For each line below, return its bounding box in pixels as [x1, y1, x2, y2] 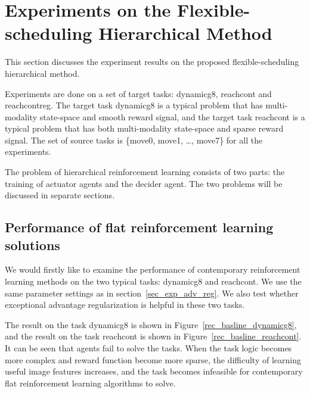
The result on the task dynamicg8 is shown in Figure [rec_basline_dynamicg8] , [5, 318, 297, 330]
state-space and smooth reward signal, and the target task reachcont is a [39, 110, 305, 123]
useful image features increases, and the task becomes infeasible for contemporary [5, 365, 303, 378]
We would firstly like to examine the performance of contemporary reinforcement [5, 263, 300, 276]
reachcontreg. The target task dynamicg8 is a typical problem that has [5, 99, 263, 111]
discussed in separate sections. [5, 189, 115, 201]
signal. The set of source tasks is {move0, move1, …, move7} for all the [5, 133, 263, 146]
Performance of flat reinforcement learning [5, 218, 274, 236]
